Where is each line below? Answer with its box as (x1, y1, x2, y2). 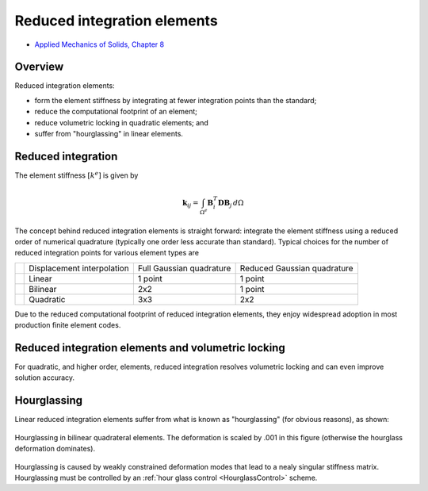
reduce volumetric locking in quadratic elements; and (34, 117, 209, 127)
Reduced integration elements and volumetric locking (14, 341, 285, 355)
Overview (14, 60, 64, 74)
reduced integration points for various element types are (14, 248, 200, 258)
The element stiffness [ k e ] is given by (14, 170, 139, 180)
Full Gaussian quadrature (137, 263, 231, 274)
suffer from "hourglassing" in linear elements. (34, 129, 184, 139)
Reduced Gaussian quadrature (239, 263, 353, 274)
